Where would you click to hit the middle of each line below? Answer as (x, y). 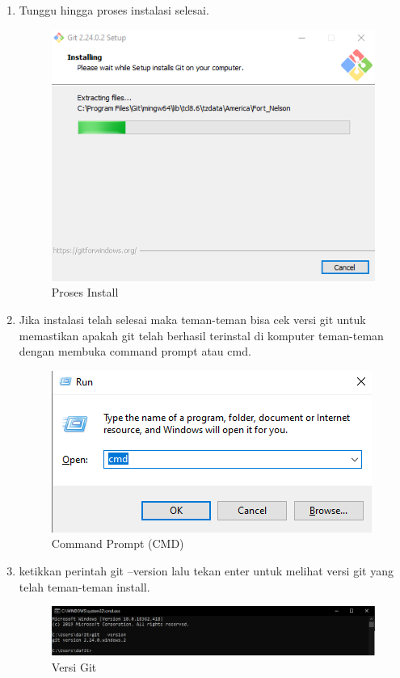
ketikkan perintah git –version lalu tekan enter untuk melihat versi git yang (206, 571)
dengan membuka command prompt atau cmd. (135, 351)
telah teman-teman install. (84, 586)
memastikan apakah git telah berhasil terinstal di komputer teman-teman (201, 335)
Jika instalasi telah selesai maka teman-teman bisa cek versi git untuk (192, 320)
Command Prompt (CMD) (118, 543)
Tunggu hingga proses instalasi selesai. (114, 10)
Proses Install (85, 292)
